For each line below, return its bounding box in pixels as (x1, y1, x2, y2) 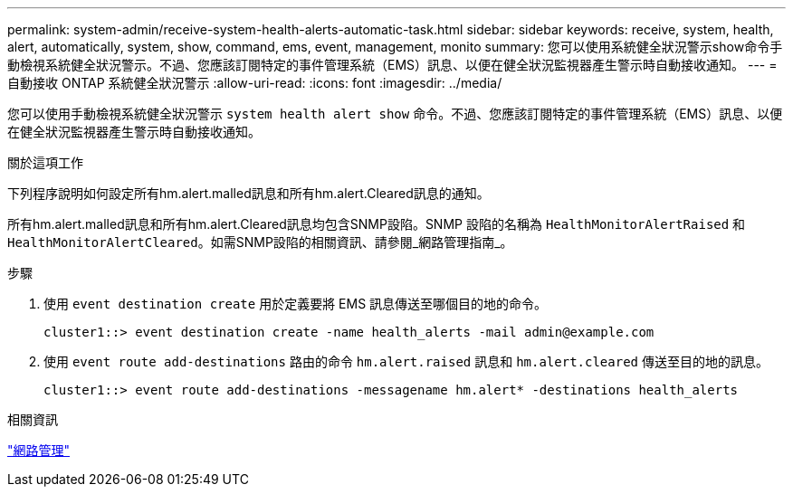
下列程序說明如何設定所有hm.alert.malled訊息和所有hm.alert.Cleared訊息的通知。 (7, 185, 490, 201)
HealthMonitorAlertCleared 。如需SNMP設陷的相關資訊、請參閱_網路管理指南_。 (7, 234, 513, 250)
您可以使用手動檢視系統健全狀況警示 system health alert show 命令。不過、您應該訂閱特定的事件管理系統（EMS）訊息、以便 (7, 106, 783, 121)
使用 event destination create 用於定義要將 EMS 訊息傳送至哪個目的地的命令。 (43, 296, 548, 311)
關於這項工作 (7, 155, 83, 170)
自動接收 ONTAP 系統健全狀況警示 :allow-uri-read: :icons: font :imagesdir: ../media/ (7, 75, 502, 90)
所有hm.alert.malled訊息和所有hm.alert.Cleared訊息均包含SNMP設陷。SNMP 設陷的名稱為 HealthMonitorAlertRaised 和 (7, 216, 746, 232)
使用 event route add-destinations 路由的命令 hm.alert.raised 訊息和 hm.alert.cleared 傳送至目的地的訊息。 (43, 354, 769, 369)
